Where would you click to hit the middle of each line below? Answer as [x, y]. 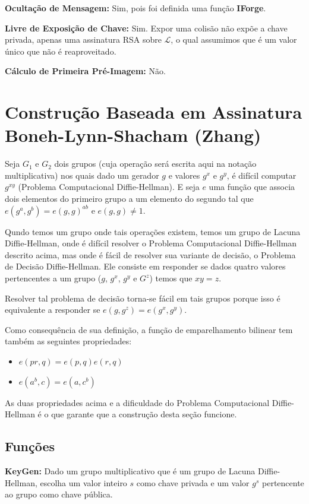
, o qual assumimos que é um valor [234, 39]
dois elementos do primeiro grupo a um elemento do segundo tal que [129, 199]
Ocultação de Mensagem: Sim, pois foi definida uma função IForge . [135, 8]
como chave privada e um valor [193, 482]
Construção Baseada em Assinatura [154, 112]
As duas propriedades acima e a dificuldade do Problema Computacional [137, 402]
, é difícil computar [261, 175]
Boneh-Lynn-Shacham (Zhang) [133, 135]
